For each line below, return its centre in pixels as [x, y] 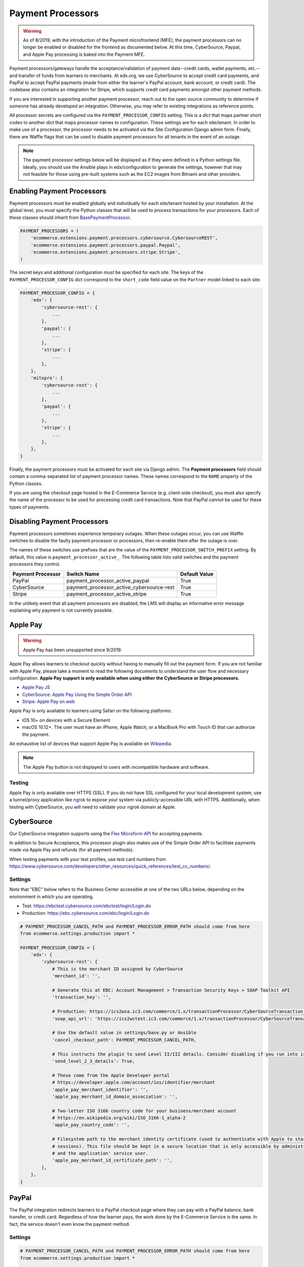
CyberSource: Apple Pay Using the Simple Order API [77, 694]
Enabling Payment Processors [58, 191]
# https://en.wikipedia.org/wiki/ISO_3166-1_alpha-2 [119, 1118]
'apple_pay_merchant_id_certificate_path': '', [112, 1160]
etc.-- [254, 68]
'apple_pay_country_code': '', [91, 1125]
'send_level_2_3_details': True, [93, 1061]
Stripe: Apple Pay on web [49, 701]
